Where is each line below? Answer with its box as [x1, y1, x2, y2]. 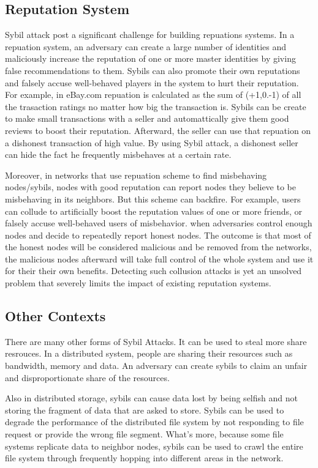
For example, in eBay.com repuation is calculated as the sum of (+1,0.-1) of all [5, 88, 301, 101]
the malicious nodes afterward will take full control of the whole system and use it [5, 252, 314, 265]
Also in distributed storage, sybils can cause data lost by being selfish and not [5, 392, 298, 404]
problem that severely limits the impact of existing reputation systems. [5, 277, 271, 289]
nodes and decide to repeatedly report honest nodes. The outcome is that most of [5, 228, 311, 241]
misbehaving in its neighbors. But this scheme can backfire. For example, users [5, 192, 301, 205]
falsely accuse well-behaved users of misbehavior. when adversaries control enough [5, 217, 312, 229]
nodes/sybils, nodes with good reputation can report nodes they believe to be [5, 180, 296, 193]
